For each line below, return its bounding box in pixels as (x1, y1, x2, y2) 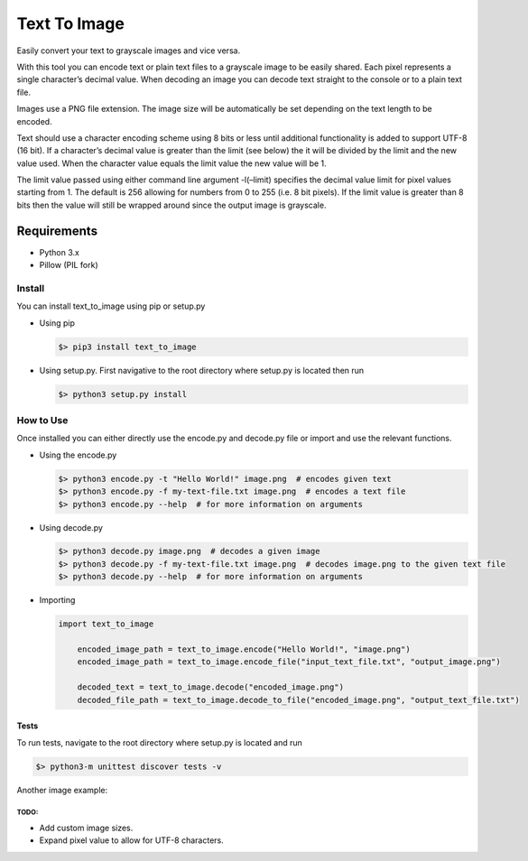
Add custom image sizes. (39, 822, 134, 833)
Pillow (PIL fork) (39, 260, 98, 271)
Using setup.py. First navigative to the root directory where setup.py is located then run (39, 365, 365, 375)
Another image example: (16, 784, 108, 795)
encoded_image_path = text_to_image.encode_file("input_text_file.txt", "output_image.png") (77, 657, 501, 667)
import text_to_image (58, 619, 154, 629)
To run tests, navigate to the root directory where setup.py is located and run (16, 736, 302, 748)
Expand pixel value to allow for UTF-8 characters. (39, 835, 225, 846)
